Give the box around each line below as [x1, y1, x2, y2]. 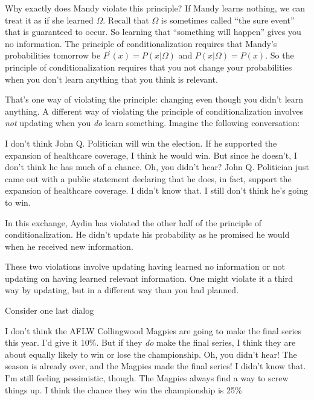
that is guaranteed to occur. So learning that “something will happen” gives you [5, 25, 301, 38]
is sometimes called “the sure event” [161, 13, 295, 26]
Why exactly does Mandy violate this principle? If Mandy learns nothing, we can [5, 2, 305, 14]
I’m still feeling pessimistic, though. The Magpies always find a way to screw [5, 372, 289, 384]
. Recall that [103, 13, 149, 26]
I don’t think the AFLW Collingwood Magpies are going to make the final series [5, 324, 302, 337]
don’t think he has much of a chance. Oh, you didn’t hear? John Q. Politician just [5, 160, 309, 173]
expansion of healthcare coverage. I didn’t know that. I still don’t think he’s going [5, 184, 309, 197]
